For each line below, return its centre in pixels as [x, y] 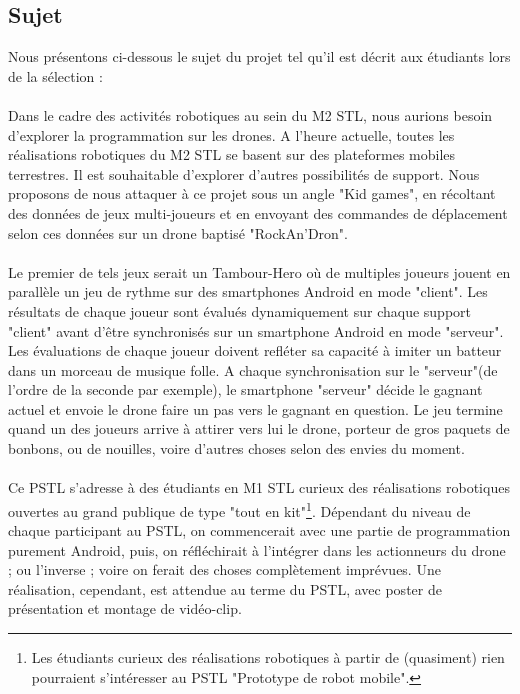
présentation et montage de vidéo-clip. [125, 608]
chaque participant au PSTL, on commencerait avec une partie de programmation [259, 530]
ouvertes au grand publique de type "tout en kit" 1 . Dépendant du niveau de [239, 509]
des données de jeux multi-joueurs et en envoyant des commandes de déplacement [258, 212]
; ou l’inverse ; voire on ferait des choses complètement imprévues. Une [224, 569]
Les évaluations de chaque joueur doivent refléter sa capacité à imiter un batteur [255, 350]
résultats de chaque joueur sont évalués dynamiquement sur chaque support [240, 310]
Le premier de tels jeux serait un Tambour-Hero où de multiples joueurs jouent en [259, 271]
